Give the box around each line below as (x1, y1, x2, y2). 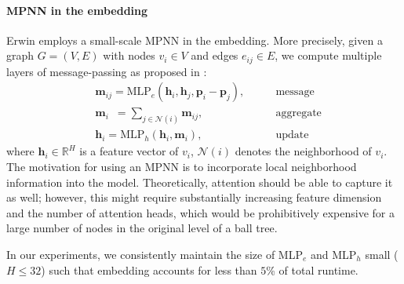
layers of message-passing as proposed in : (6, 63, 207, 79)
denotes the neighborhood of (235, 143, 372, 159)
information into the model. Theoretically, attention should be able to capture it (6, 173, 393, 190)
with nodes (103, 47, 155, 64)
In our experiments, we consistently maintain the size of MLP (6, 246, 303, 262)
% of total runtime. (266, 261, 359, 278)
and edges (191, 47, 238, 64)
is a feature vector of (79, 143, 179, 159)
